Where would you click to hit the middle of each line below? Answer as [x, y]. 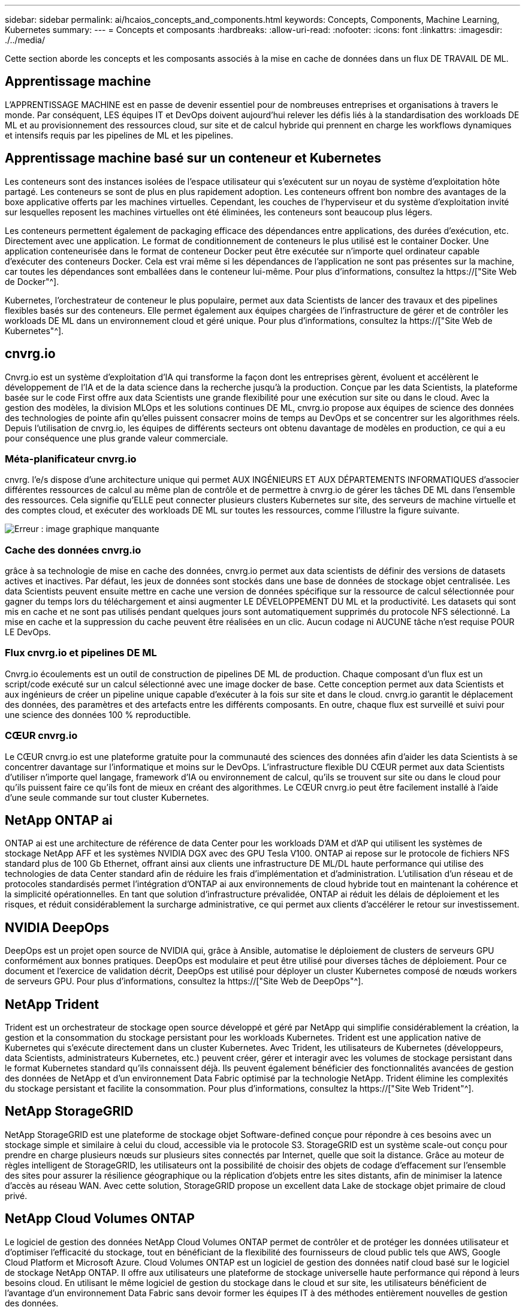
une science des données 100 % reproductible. [98, 714]
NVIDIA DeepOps [57, 927]
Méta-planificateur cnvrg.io [71, 459]
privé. [16, 1195]
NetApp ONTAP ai [59, 820]
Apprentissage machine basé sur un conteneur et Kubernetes [193, 158]
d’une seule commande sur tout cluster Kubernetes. [107, 797]
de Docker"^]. [32, 281]
